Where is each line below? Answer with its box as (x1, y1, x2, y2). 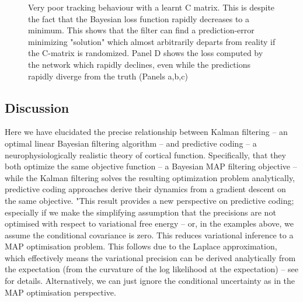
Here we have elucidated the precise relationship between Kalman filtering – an (5, 126, 288, 138)
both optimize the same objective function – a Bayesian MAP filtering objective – (5, 160, 297, 172)
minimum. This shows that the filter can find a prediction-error (28, 24, 255, 36)
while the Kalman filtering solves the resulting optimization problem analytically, (5, 171, 295, 183)
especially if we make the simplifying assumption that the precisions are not (5, 206, 276, 218)
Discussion (5, 98, 69, 116)
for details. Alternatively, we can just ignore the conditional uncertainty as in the (5, 275, 295, 287)
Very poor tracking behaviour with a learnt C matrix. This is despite (28, 1, 275, 13)
